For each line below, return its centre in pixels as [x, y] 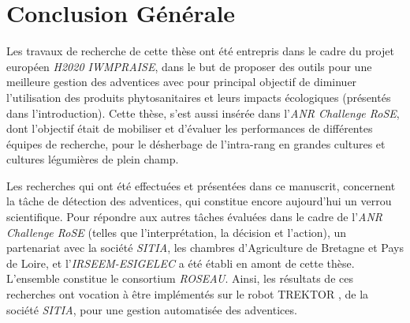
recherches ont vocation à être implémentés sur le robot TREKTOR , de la [188, 294]
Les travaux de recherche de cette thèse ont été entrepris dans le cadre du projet [200, 51]
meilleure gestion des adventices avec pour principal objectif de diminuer [182, 82]
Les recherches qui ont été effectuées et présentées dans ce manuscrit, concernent [201, 185]
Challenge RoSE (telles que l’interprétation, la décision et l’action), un [177, 232]
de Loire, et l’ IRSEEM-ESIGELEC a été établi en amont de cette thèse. [181, 263]
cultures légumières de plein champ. [93, 159]
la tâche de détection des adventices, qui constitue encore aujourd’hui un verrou [199, 201]
